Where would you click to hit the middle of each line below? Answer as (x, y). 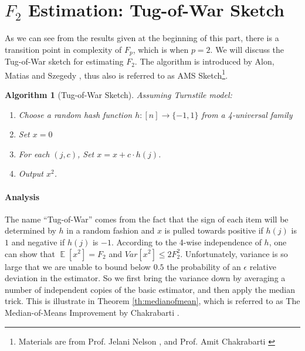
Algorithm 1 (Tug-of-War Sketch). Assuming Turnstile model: (118, 95)
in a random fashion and (111, 230)
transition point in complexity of (63, 49)
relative (263, 266)
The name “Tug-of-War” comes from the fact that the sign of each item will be (147, 219)
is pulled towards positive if (214, 230)
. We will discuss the (247, 49)
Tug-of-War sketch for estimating (64, 61)
